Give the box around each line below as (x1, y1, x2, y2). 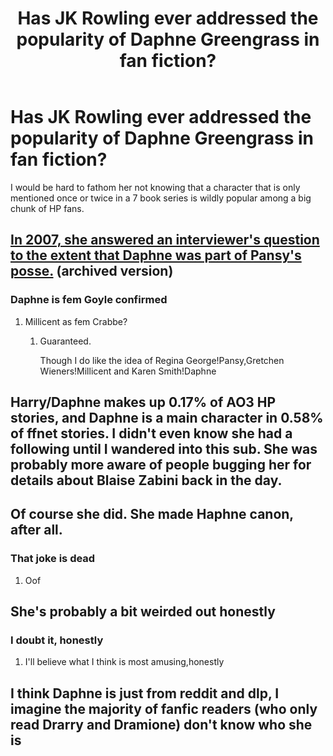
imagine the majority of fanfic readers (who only (10, 700, 318, 717)
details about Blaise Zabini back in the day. (10, 472, 283, 489)
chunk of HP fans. (10, 202, 85, 214)
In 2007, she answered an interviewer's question (10, 232, 320, 249)
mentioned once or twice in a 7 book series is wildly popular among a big (10, 192, 312, 204)
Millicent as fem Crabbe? (24, 315, 128, 327)
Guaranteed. (39, 335, 92, 347)
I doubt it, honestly (10, 633, 104, 647)
